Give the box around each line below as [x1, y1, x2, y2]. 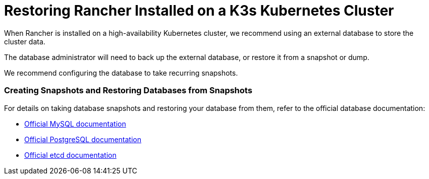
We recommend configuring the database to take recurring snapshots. [4, 68, 238, 77]
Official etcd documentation [24, 150, 117, 159]
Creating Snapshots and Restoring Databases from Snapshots [4, 85, 252, 96]
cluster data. [4, 37, 45, 46]
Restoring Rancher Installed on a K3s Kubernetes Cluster [4, 2, 394, 19]
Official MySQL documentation [24, 119, 126, 128]
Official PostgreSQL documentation [24, 135, 141, 144]
